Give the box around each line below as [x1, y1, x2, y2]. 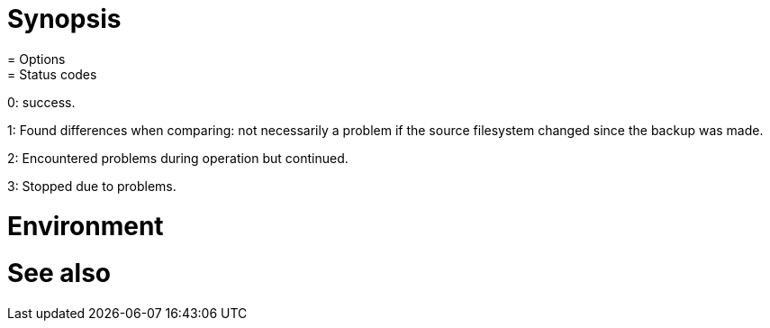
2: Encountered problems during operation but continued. [7, 150, 349, 166]
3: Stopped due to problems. [7, 178, 177, 194]
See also [7, 258, 112, 289]
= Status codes [7, 66, 97, 82]
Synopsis [7, 4, 122, 34]
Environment [7, 210, 164, 241]
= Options [7, 50, 66, 67]
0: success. [7, 94, 76, 110]
